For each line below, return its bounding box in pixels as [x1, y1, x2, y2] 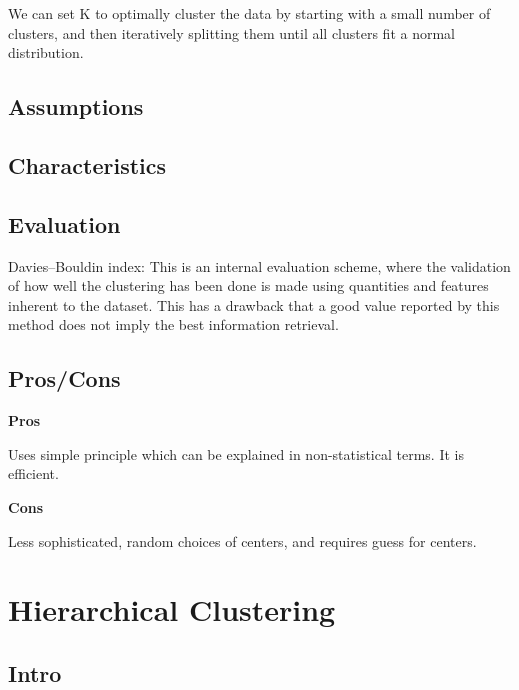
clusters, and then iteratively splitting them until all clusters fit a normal [8, 22, 456, 43]
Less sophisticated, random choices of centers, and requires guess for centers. [8, 530, 477, 551]
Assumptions [8, 91, 144, 122]
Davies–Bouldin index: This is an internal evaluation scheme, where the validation [8, 255, 511, 276]
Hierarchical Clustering [8, 589, 336, 630]
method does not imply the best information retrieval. [8, 314, 339, 335]
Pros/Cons [8, 363, 121, 394]
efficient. [8, 463, 59, 484]
